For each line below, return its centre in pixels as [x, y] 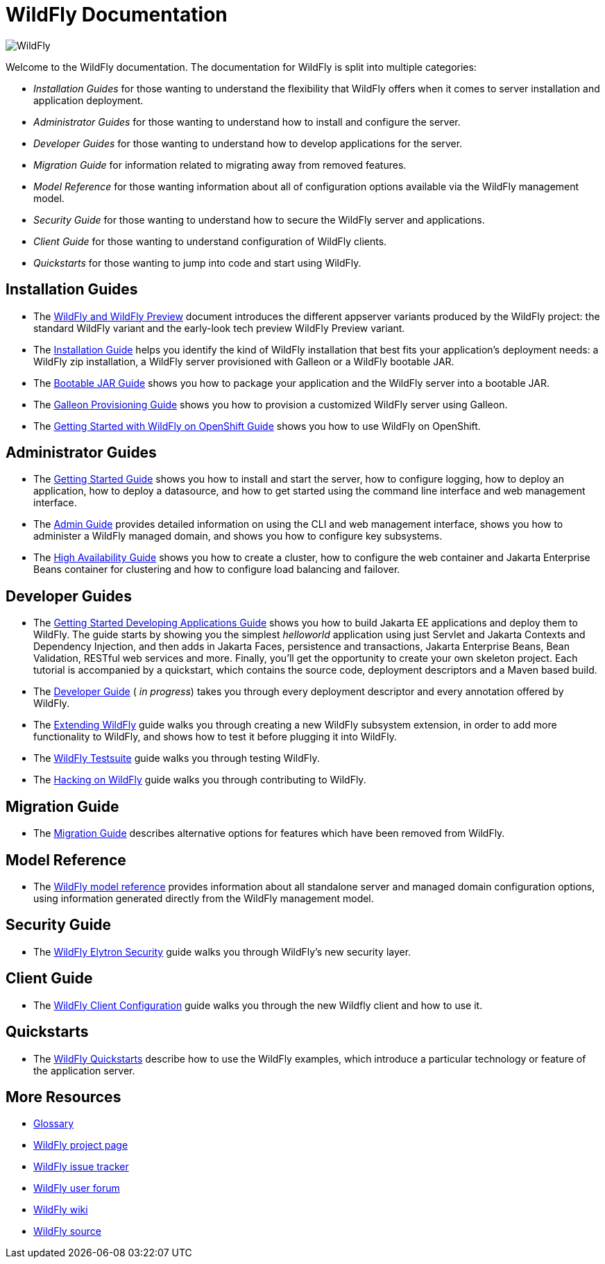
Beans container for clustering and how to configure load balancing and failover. [217, 569]
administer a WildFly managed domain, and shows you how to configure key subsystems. [238, 536]
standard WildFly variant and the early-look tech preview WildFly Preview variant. [219, 328]
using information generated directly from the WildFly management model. [204, 898]
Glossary [54, 1124]
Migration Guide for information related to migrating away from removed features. [220, 165]
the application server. [84, 1070]
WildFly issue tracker [81, 1167]
